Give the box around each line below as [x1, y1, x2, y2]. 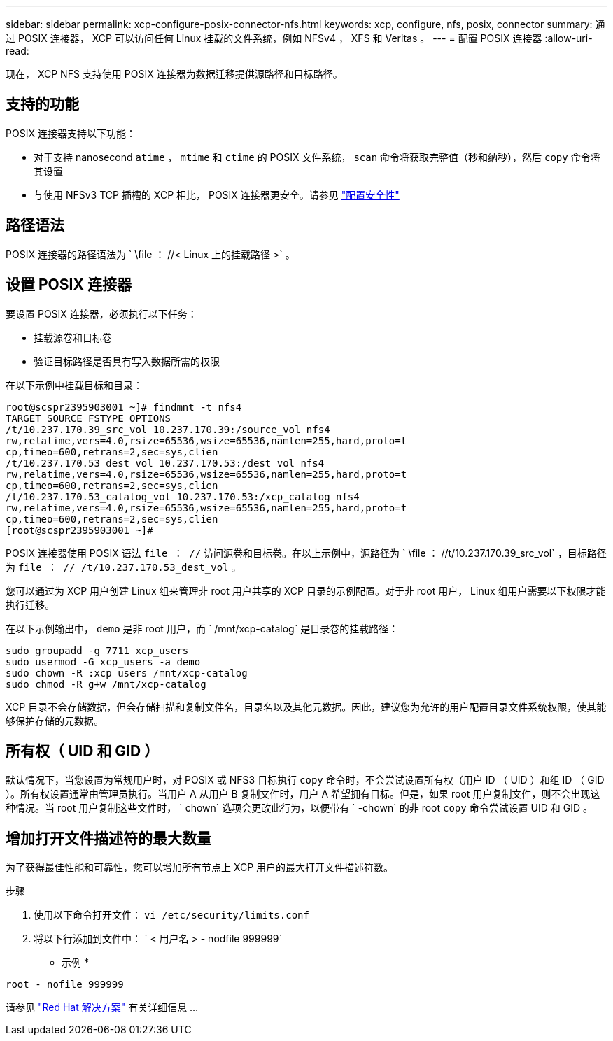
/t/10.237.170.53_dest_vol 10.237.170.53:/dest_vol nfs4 [6, 457, 325, 469]
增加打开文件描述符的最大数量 [6, 829, 211, 847]
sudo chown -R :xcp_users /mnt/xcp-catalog [6, 667, 248, 679]
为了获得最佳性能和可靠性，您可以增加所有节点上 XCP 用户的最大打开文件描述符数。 [6, 861, 394, 874]
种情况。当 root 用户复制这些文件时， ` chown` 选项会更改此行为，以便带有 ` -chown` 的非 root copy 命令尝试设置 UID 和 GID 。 [6, 802, 593, 814]
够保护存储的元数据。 [6, 714, 104, 727]
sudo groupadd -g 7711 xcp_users [6, 644, 189, 656]
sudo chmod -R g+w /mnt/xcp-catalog [6, 678, 206, 690]
